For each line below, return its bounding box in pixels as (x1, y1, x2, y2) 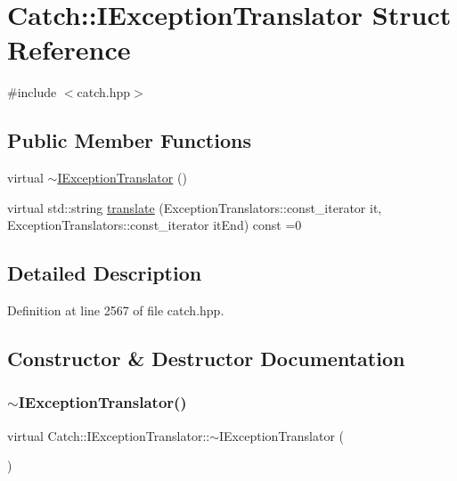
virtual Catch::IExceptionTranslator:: (7, 426, 210, 444)
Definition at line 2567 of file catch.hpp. (7, 301, 224, 320)
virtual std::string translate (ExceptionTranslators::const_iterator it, (7, 198, 382, 216)
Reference (7, 31, 131, 68)
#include (7, 83, 57, 102)
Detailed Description (7, 259, 202, 287)
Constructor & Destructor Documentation (7, 345, 405, 372)
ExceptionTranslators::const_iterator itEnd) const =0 (7, 216, 302, 234)
